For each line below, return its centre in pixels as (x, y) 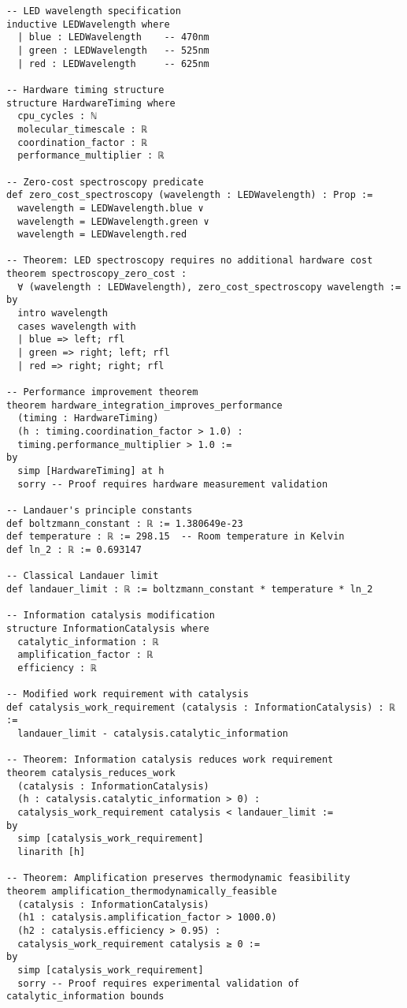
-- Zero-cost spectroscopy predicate (105, 182)
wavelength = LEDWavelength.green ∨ (113, 221)
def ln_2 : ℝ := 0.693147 (74, 549)
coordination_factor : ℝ (82, 142)
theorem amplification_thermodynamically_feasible (142, 891)
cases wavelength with (77, 326)
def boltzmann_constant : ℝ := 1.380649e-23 (125, 523)
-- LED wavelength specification (94, 11)
